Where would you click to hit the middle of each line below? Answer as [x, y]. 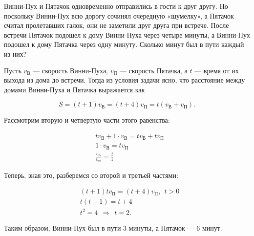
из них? [15, 54]
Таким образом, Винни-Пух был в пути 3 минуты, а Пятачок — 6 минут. [113, 227]
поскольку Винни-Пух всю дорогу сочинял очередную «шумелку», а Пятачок [119, 15]
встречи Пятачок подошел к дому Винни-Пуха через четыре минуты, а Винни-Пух [127, 34]
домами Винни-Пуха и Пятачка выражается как [74, 89]
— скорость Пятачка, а [153, 70]
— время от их [217, 70]
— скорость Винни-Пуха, [70, 70]
